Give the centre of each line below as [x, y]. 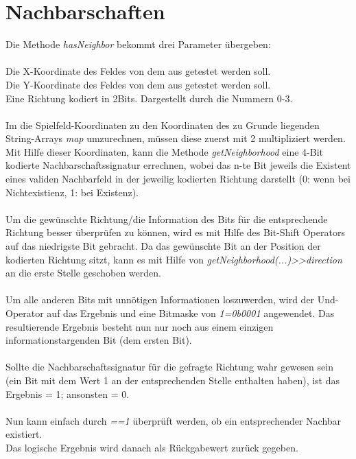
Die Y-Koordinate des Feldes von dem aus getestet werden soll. [138, 84]
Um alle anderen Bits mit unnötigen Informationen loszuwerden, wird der [160, 299]
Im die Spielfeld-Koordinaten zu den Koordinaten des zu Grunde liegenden [163, 125]
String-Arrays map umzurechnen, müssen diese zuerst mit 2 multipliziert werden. [176, 138]
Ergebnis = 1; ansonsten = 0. [68, 393]
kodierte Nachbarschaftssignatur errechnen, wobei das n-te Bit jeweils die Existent [178, 165]
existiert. [24, 434]
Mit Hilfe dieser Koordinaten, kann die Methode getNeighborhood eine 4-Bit [165, 151]
